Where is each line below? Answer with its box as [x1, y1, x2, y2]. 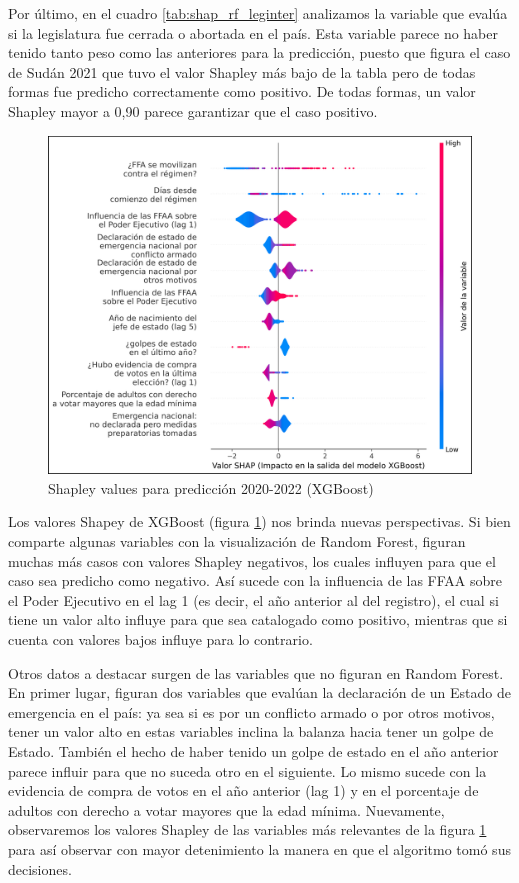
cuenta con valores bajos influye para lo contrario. [8, 629, 313, 650]
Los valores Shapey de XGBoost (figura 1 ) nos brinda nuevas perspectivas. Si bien [8, 511, 511, 532]
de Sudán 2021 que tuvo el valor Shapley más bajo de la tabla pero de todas [8, 61, 476, 82]
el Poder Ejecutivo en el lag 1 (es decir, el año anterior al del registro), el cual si [8, 589, 499, 610]
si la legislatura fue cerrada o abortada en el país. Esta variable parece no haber [8, 22, 498, 43]
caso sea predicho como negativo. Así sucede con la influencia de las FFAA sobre [8, 570, 502, 591]
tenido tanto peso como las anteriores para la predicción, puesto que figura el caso [8, 42, 511, 63]
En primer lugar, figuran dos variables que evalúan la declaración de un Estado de [8, 682, 511, 703]
